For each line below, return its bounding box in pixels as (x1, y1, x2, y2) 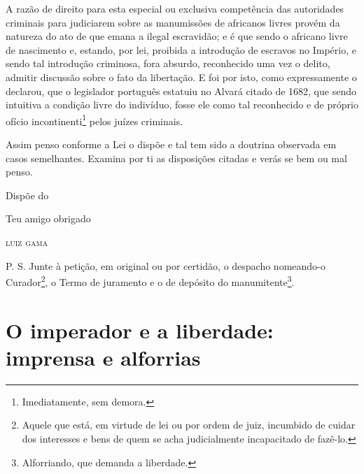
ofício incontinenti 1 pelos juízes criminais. (6, 111, 183, 128)
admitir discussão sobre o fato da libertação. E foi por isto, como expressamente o (6, 69, 357, 84)
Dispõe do (6, 187, 49, 202)
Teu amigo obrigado (6, 211, 91, 226)
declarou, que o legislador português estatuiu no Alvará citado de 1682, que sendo (6, 83, 356, 98)
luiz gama (6, 234, 48, 249)
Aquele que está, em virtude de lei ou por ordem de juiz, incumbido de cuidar (22, 417, 356, 432)
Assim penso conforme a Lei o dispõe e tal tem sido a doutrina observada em (6, 137, 337, 151)
